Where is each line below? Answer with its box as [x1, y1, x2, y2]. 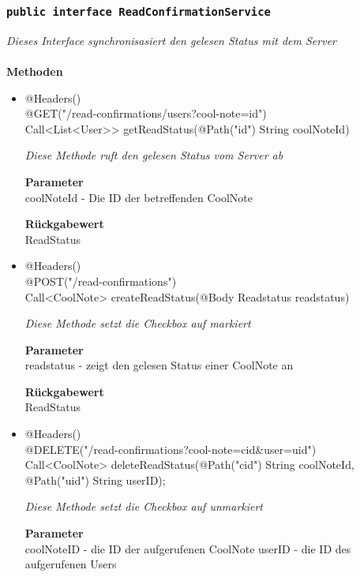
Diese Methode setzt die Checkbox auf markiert [24, 315, 251, 332]
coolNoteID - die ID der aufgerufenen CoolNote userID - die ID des [24, 540, 351, 556]
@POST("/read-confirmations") [24, 272, 177, 289]
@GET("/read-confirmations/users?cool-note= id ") [24, 105, 267, 122]
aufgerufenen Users [24, 556, 117, 572]
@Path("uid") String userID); [24, 471, 166, 488]
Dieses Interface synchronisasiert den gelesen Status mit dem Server [6, 32, 336, 48]
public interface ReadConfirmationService [6, 5, 271, 18]
